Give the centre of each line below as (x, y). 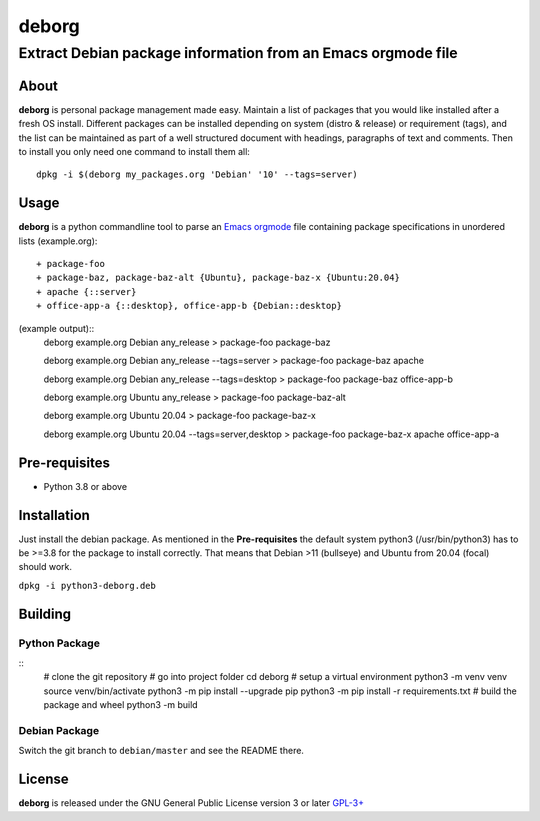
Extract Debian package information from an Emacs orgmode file (238, 53)
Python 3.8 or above (85, 486)
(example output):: (56, 328)
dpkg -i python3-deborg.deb (87, 585)
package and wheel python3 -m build (121, 705)
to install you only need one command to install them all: (134, 151)
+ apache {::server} (86, 291)
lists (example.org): (58, 241)
